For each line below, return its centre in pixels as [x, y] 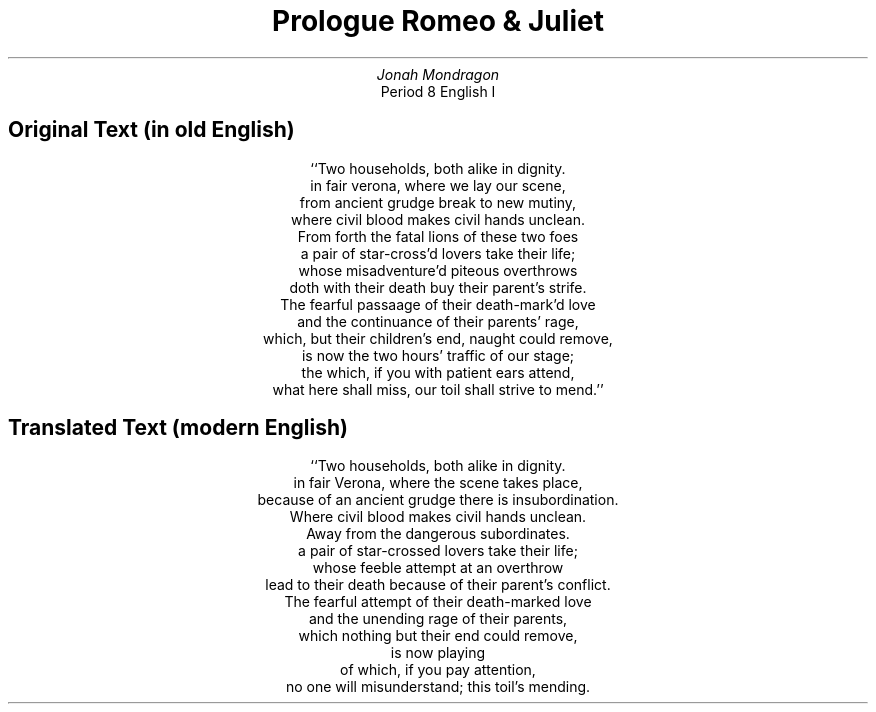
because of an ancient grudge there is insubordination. [438, 500]
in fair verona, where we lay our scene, [438, 185]
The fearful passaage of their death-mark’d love [438, 304]
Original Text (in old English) [151, 130]
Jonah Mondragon [438, 74]
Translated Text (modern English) [178, 428]
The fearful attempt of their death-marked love [438, 602]
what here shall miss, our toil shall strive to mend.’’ [438, 389]
